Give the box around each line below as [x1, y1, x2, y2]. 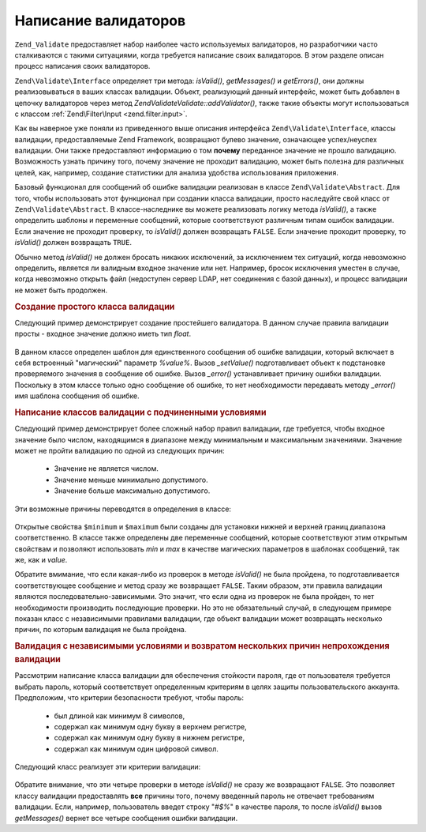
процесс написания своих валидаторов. [14, 62, 151, 71]
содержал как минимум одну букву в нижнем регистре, [54, 733, 245, 743]
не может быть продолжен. [14, 285, 108, 295]
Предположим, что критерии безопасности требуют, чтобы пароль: [14, 693, 245, 702]
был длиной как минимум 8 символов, [54, 711, 185, 721]
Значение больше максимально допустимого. [54, 486, 211, 495]
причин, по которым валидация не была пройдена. [14, 625, 187, 634]
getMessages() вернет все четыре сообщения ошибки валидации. [14, 813, 238, 823]
